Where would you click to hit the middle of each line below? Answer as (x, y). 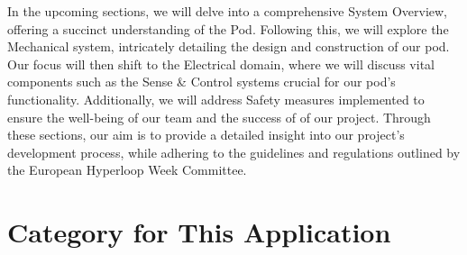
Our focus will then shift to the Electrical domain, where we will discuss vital (221, 64)
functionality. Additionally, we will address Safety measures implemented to (216, 99)
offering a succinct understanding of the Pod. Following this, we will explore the (228, 28)
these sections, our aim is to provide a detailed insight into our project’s (206, 135)
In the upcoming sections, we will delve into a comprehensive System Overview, (227, 11)
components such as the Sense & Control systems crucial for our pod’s (201, 82)
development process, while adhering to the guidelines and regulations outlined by (234, 152)
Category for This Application (199, 232)
